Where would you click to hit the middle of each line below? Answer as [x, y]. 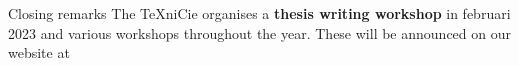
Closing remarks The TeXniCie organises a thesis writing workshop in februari [259, 13]
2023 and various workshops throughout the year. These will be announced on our [259, 32]
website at [39, 52]
